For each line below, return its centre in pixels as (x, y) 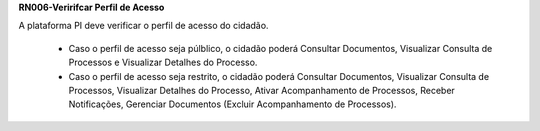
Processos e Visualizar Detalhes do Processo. (163, 62)
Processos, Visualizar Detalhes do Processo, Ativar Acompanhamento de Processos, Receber (261, 90)
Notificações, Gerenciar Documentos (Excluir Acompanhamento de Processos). (232, 104)
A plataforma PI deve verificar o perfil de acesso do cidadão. (143, 26)
